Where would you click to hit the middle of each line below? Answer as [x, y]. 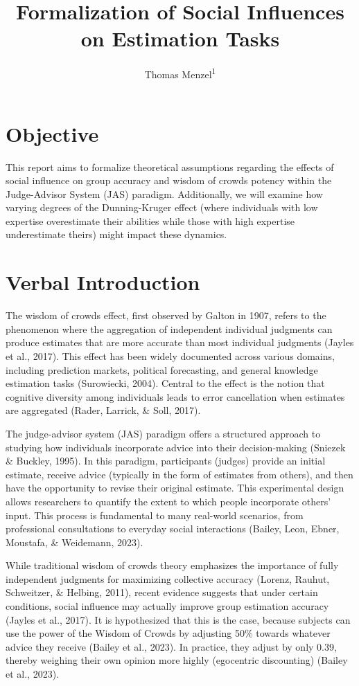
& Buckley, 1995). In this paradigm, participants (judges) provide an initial [166, 461]
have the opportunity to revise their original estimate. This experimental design [175, 488]
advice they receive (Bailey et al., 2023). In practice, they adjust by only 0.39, [171, 646]
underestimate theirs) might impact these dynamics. [116, 234]
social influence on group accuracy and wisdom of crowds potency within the [169, 180]
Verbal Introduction [103, 282]
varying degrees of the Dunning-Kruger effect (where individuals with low [162, 207]
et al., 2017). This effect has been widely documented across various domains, [170, 355]
